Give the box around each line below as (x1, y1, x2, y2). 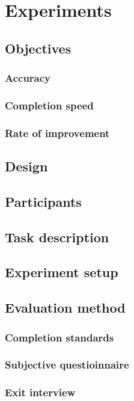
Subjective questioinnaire (5, 357, 129, 372)
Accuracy (5, 70, 51, 85)
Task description (5, 227, 109, 246)
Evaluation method (5, 298, 126, 317)
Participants (5, 192, 82, 210)
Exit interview (5, 385, 76, 400)
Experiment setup (5, 263, 118, 281)
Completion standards (5, 329, 114, 344)
